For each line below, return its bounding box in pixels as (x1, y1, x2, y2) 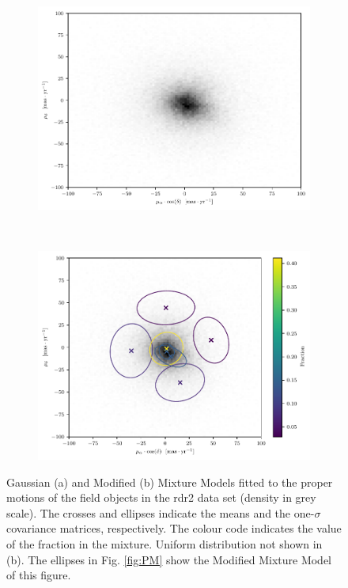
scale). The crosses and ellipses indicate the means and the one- (6, 504, 315, 521)
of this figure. (6, 567, 71, 583)
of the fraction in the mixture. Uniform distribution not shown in (6, 536, 323, 552)
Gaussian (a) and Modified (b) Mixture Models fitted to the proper (6, 473, 333, 490)
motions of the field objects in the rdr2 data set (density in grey (6, 489, 316, 506)
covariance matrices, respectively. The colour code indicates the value (6, 520, 342, 537)
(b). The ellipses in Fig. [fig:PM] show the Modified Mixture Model (6, 551, 331, 567)
